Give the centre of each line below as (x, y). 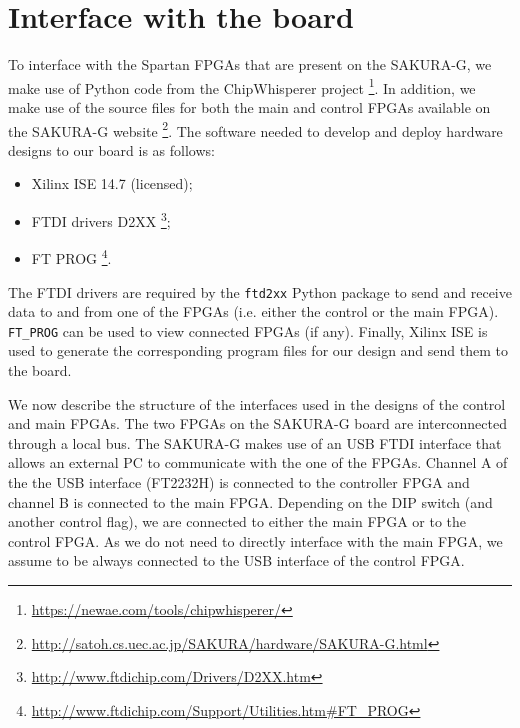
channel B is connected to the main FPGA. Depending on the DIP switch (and (250, 501)
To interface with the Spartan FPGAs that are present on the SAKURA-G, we (250, 64)
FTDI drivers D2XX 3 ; (101, 219)
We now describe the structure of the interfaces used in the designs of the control (257, 403)
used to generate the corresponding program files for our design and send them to (258, 350)
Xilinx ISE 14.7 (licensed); (112, 183)
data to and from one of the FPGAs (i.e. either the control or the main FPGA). (253, 311)
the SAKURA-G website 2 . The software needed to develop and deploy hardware (255, 129)
